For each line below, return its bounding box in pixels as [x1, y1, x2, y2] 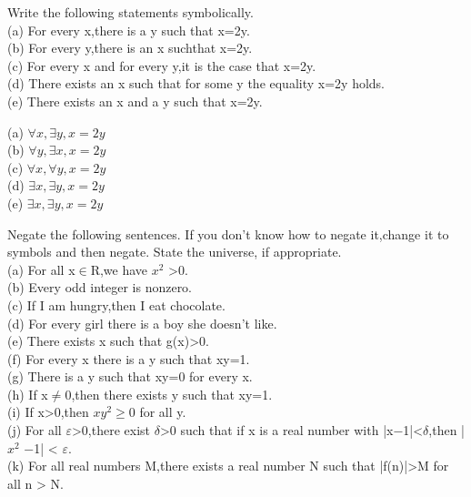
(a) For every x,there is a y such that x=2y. [7, 20, 250, 39]
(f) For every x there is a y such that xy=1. [7, 349, 250, 368]
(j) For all [7, 421, 62, 440]
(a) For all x [7, 259, 75, 279]
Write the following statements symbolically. [7, 3, 254, 21]
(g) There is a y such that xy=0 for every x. [7, 367, 253, 386]
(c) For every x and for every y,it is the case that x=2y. [7, 56, 316, 75]
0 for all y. [128, 402, 186, 421]
